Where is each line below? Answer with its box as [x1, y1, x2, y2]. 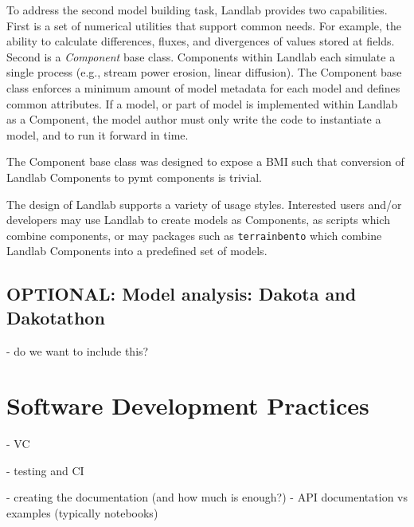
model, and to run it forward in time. [6, 126, 189, 143]
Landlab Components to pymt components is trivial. [6, 168, 262, 185]
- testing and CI [6, 462, 84, 478]
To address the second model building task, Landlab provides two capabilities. [6, 2, 388, 18]
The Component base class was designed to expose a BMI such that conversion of [6, 153, 404, 170]
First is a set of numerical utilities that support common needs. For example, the [6, 17, 402, 33]
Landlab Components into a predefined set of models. [6, 242, 268, 259]
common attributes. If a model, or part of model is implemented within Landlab [6, 95, 398, 112]
